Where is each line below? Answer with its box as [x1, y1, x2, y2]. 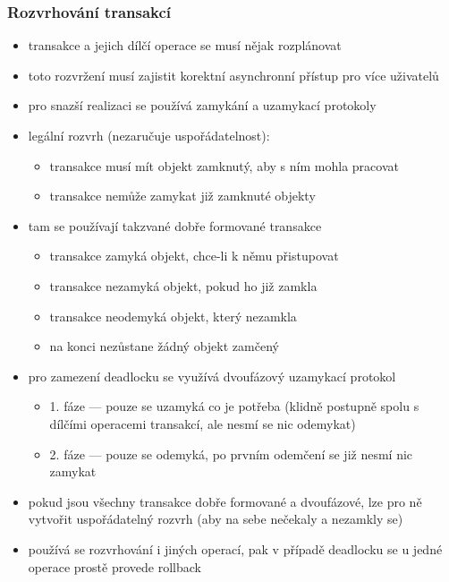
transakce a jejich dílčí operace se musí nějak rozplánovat [28, 36, 342, 55]
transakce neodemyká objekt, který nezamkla [49, 306, 297, 325]
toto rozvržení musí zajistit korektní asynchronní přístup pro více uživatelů [28, 65, 439, 84]
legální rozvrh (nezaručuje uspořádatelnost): [28, 126, 270, 144]
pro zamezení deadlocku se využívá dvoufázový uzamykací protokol [28, 366, 396, 385]
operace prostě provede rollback [28, 557, 201, 576]
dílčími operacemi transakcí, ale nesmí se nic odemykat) [49, 414, 356, 432]
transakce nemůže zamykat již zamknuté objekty [49, 186, 316, 205]
